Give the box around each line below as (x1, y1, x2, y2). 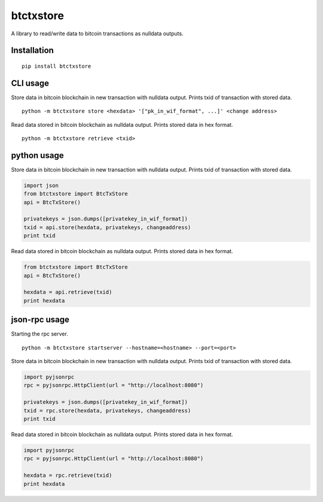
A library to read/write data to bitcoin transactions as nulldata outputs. (11, 30, 184, 37)
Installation (11, 45, 54, 56)
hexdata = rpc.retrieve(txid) (23, 472, 112, 479)
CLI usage (11, 78, 50, 88)
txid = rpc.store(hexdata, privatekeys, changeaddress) (23, 407, 191, 414)
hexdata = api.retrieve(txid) (23, 289, 112, 296)
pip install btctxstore (22, 63, 92, 69)
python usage (11, 150, 64, 160)
